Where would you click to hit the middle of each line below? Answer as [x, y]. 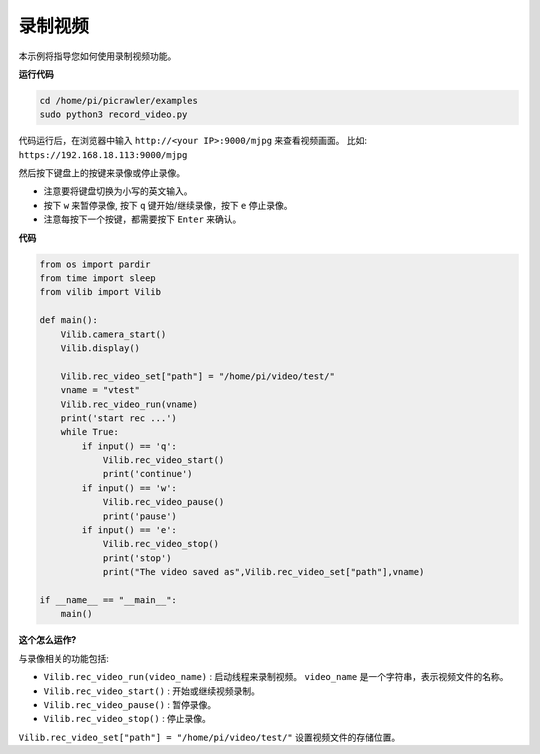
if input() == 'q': [129, 446]
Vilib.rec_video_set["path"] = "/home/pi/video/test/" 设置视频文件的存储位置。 [209, 737]
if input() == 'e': [129, 530]
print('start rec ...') [118, 418]
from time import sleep [98, 278]
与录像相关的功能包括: [64, 658]
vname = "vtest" [100, 390]
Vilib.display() [100, 348]
